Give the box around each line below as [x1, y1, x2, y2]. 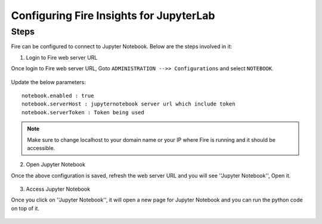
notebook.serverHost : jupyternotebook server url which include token [21, 101, 236, 107]
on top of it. [11, 204, 40, 211]
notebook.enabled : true [21, 92, 94, 99]
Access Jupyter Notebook [26, 185, 91, 193]
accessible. [27, 144, 55, 151]
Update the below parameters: [11, 78, 86, 86]
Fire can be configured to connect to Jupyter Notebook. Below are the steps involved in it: [11, 43, 233, 50]
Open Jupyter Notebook [26, 161, 86, 168]
